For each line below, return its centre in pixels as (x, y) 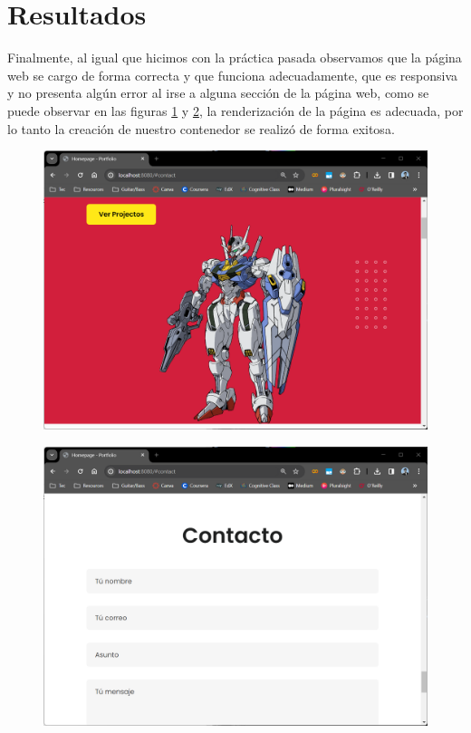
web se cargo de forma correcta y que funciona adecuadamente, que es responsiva (233, 75)
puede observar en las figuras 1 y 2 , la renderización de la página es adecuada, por (235, 110)
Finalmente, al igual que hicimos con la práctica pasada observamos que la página (235, 58)
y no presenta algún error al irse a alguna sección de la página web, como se (218, 93)
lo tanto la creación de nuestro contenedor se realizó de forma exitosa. (201, 128)
